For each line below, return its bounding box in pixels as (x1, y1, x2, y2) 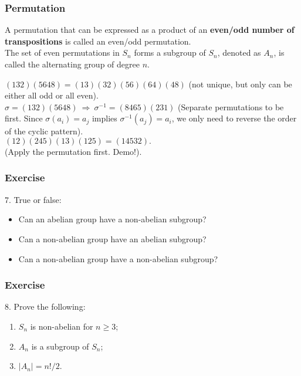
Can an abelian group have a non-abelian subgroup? (18, 213, 207, 225)
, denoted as (217, 46, 261, 59)
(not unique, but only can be (188, 77, 292, 90)
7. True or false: (5, 193, 62, 205)
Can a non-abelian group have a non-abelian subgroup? (18, 252, 218, 265)
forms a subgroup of (134, 46, 206, 59)
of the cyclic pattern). (5, 125, 83, 137)
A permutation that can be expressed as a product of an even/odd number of (5, 23, 295, 36)
